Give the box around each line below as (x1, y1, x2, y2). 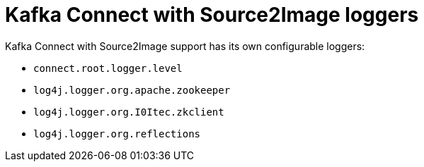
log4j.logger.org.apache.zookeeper (33, 84, 231, 96)
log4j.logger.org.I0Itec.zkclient (33, 106, 224, 118)
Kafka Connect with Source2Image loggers (5, 3, 419, 27)
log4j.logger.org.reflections (33, 128, 201, 140)
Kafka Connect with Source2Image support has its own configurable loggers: (5, 39, 365, 52)
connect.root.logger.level (33, 62, 183, 74)
